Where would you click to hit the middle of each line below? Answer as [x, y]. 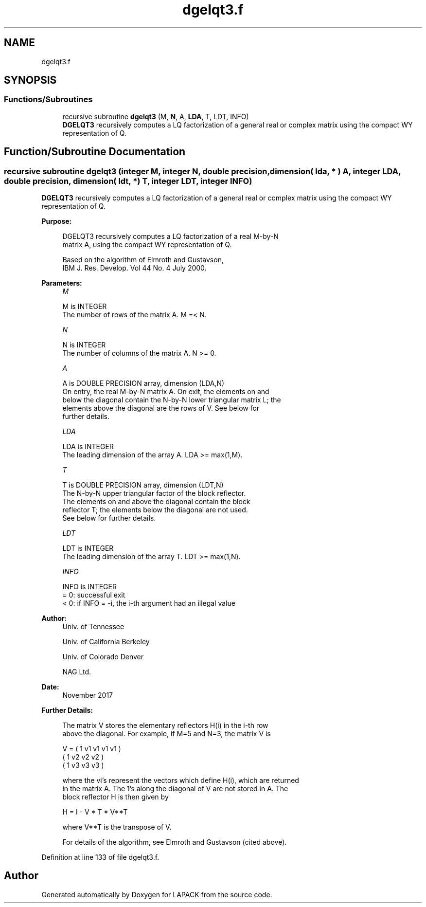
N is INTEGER [84, 345]
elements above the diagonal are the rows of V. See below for [161, 408]
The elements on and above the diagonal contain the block [156, 502]
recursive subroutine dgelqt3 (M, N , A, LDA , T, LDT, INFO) [156, 116]
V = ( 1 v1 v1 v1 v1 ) [92, 749]
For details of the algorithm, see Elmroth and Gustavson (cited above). [175, 842]
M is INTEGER [85, 307]
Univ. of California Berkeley [106, 642]
